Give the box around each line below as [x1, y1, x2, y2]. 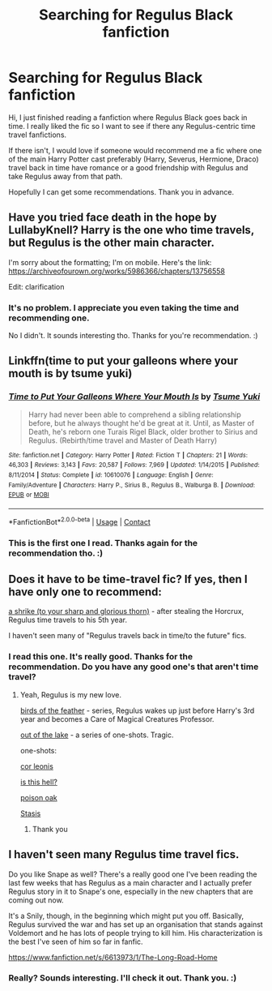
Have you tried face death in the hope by [8, 211, 217, 225]
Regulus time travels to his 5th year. [8, 615, 128, 625]
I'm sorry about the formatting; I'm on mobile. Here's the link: [8, 257, 212, 267]
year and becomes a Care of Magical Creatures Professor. [19, 714, 215, 723]
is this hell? [19, 777, 58, 787]
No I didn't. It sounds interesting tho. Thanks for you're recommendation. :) [8, 331, 258, 341]
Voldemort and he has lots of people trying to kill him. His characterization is [8, 928, 263, 937]
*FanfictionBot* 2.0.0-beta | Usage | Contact [8, 516, 151, 526]
